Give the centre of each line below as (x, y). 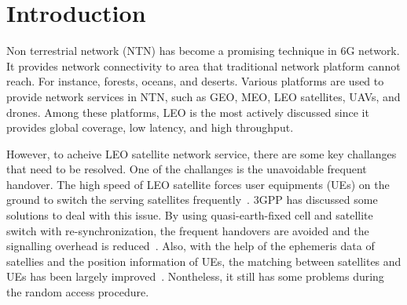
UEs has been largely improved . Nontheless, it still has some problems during (195, 276)
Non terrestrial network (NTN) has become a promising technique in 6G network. (203, 51)
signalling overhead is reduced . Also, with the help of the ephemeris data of (191, 246)
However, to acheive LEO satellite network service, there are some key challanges (202, 153)
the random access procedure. (78, 292)
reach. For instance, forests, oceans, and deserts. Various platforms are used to (195, 81)
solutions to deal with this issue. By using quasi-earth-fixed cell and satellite (190, 215)
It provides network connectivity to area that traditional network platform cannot (203, 65)
